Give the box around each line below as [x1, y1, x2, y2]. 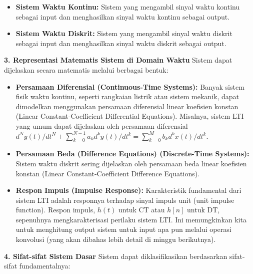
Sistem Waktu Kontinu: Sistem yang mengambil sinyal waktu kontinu [15, 2, 240, 12]
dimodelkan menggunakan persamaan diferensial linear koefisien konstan [15, 101, 238, 111]
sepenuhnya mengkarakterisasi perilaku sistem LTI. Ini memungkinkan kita [15, 214, 246, 224]
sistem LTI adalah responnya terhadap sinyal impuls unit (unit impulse [15, 194, 234, 205]
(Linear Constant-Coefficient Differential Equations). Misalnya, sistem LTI [15, 111, 244, 121]
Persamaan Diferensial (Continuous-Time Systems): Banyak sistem [15, 81, 244, 92]
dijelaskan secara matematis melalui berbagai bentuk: [4, 64, 168, 75]
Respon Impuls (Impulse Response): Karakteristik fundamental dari [15, 185, 241, 195]
